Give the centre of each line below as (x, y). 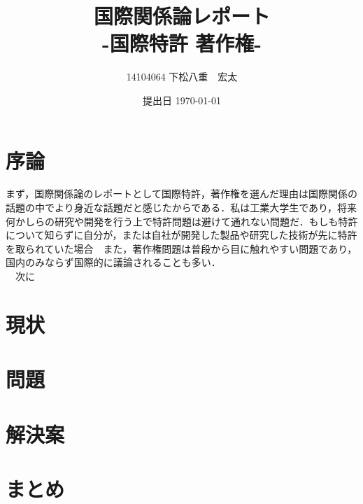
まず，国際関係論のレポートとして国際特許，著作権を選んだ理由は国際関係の (181, 194)
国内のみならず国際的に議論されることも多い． (113, 262)
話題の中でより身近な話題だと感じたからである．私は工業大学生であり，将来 (181, 208)
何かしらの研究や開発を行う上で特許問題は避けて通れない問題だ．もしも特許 (182, 221)
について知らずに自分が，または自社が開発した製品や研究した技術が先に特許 (181, 235)
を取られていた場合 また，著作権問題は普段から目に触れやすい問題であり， (181, 248)
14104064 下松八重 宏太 (182, 77)
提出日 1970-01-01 (182, 100)
